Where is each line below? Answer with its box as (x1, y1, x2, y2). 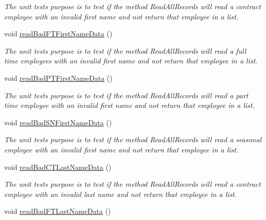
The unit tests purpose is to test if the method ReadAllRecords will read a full (4, 45, 247, 56)
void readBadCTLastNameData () (4, 161, 112, 172)
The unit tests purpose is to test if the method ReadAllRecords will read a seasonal (4, 134, 262, 145)
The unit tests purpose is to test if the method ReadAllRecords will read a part (4, 90, 249, 100)
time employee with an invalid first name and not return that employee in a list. (4, 100, 255, 111)
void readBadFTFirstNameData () (4, 28, 113, 39)
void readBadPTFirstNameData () (4, 72, 113, 83)
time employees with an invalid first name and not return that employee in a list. (4, 55, 258, 66)
